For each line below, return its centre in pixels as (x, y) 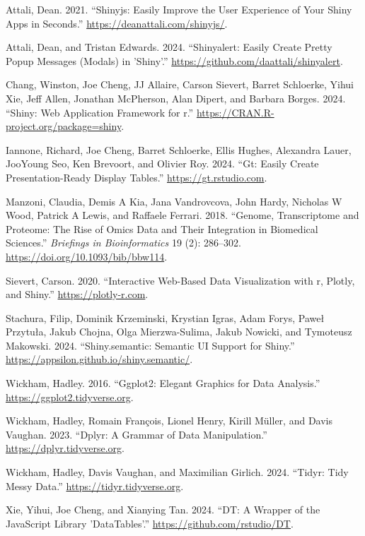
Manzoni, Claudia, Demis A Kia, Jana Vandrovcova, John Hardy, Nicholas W (174, 201)
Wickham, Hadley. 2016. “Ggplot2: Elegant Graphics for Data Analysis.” (163, 383)
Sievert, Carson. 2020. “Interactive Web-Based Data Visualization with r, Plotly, (180, 280)
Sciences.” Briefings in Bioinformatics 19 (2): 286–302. (123, 243)
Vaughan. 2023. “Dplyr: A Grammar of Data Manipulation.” (137, 434)
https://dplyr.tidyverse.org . (65, 448)
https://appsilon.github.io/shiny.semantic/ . (99, 359)
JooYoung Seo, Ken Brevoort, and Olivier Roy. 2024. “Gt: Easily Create (162, 163)
